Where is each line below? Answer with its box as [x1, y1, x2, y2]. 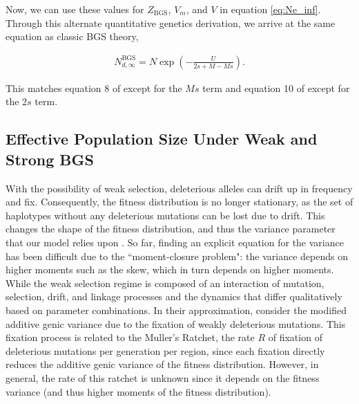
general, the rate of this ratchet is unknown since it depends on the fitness [6, 370, 320, 385]
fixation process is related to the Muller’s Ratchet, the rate [6, 330, 255, 345]
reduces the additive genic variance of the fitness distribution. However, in [6, 357, 319, 371]
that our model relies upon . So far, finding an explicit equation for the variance [6, 235, 344, 249]
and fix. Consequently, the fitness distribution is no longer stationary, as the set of [6, 194, 353, 209]
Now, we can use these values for [6, 2, 144, 16]
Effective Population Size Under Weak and [6, 128, 318, 149]
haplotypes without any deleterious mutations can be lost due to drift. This [6, 208, 325, 222]
